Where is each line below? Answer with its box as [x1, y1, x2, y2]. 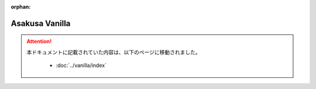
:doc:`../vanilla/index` [56, 62, 107, 69]
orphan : [11, 3, 31, 10]
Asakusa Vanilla [11, 18, 71, 29]
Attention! [26, 38, 52, 45]
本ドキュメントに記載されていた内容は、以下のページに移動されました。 [26, 48, 201, 55]
